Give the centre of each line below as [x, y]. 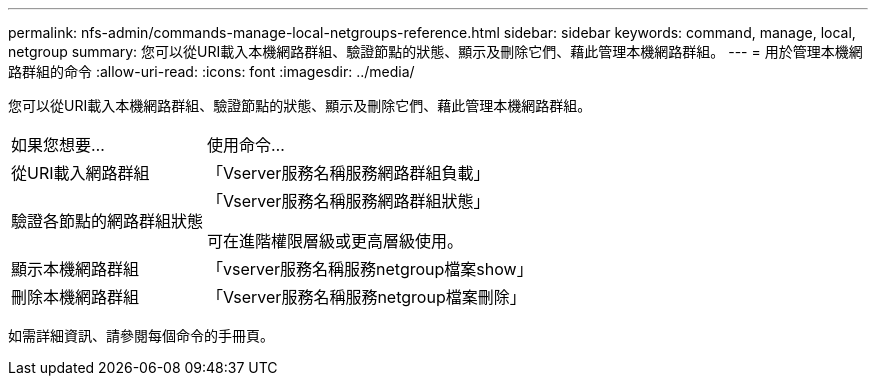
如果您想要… [58, 145]
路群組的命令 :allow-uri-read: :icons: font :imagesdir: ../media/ [211, 71]
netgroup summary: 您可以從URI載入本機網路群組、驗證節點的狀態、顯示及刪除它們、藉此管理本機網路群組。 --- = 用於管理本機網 [435, 51]
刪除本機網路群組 [75, 297]
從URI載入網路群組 [80, 173]
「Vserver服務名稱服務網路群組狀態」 [348, 201]
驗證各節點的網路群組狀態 [107, 221]
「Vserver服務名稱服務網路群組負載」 [348, 173]
